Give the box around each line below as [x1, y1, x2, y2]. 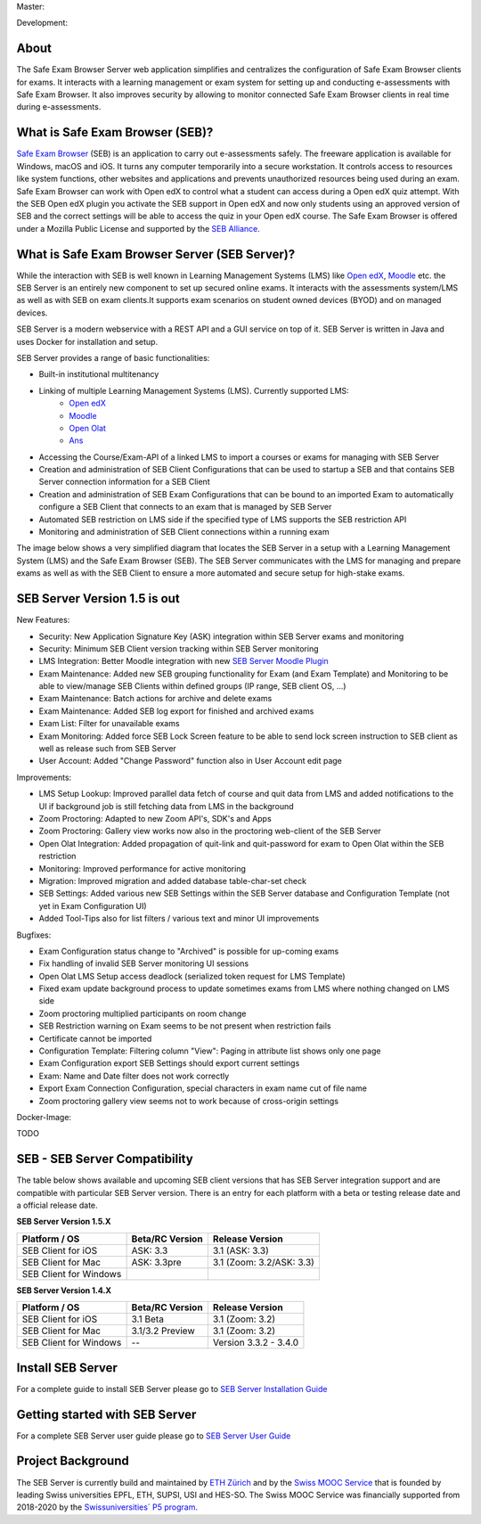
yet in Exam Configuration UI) [38, 900, 147, 911]
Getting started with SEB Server [16, 1406, 197, 1422]
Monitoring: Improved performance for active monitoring [38, 863, 247, 873]
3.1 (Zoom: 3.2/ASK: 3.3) [212, 1256, 315, 1268]
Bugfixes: [16, 930, 52, 940]
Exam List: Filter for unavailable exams [38, 718, 180, 729]
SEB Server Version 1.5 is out [16, 591, 180, 606]
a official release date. [16, 1200, 98, 1211]
